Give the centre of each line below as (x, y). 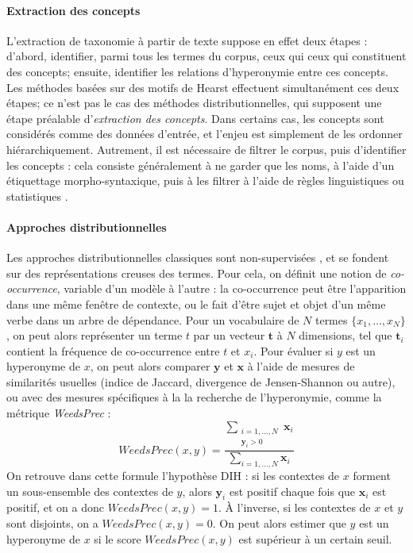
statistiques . (37, 196)
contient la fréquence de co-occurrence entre (113, 350)
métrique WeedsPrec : (59, 413)
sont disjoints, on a (52, 523)
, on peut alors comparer (150, 366)
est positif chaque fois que (292, 491)
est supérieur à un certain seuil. (315, 538)
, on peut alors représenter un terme (95, 335)
